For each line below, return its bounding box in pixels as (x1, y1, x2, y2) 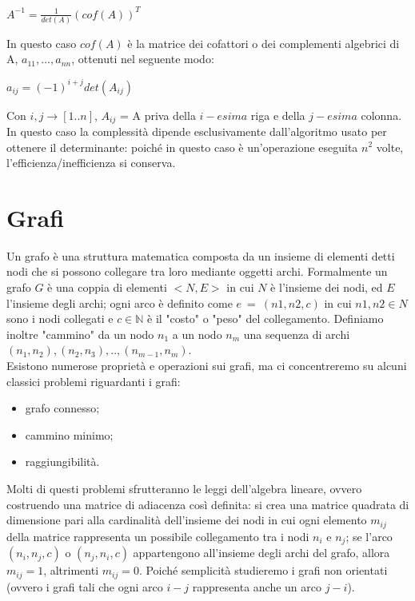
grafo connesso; (25, 400, 100, 416)
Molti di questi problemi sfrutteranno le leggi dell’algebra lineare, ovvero (6, 480, 362, 496)
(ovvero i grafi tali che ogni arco (6, 578, 163, 595)
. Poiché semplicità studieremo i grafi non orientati (138, 562, 388, 579)
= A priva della (119, 106, 196, 123)
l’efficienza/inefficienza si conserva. (6, 154, 176, 171)
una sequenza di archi (243, 325, 350, 342)
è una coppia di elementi (47, 279, 167, 296)
